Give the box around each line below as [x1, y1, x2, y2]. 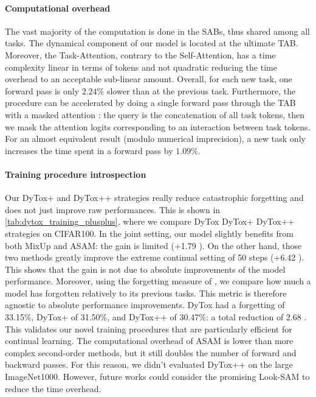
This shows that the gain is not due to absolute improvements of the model [5, 262, 286, 275]
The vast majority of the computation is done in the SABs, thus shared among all [5, 24, 310, 37]
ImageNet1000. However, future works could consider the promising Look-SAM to [5, 370, 310, 383]
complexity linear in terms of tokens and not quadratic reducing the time [5, 60, 277, 73]
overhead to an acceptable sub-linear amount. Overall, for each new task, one [5, 72, 292, 85]
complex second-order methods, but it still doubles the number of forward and [5, 346, 297, 359]
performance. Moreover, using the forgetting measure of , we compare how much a [5, 275, 311, 287]
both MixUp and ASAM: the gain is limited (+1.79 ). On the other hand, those [5, 239, 302, 251]
